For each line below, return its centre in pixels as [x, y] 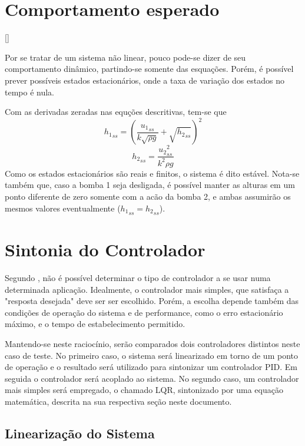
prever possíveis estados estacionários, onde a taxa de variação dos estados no [145, 80]
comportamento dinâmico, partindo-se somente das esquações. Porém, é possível [149, 69]
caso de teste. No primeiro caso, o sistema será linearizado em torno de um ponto [151, 355]
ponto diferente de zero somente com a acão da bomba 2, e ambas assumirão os [148, 196]
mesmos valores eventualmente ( [63, 208]
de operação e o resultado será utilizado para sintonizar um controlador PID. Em [151, 367]
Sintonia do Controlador [105, 250]
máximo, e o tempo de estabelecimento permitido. [95, 324]
